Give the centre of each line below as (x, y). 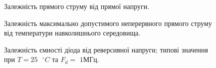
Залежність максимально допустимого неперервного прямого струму (108, 23)
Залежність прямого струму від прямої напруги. (77, 6)
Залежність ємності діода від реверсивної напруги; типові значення (106, 49)
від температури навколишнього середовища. (72, 33)
